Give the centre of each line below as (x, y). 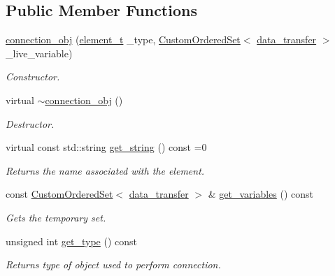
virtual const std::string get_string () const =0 (106, 147)
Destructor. (30, 123)
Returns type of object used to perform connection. (113, 264)
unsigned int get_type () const (72, 241)
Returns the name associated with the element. (105, 170)
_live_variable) (39, 53)
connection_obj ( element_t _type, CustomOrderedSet (123, 39)
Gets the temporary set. (56, 217)
